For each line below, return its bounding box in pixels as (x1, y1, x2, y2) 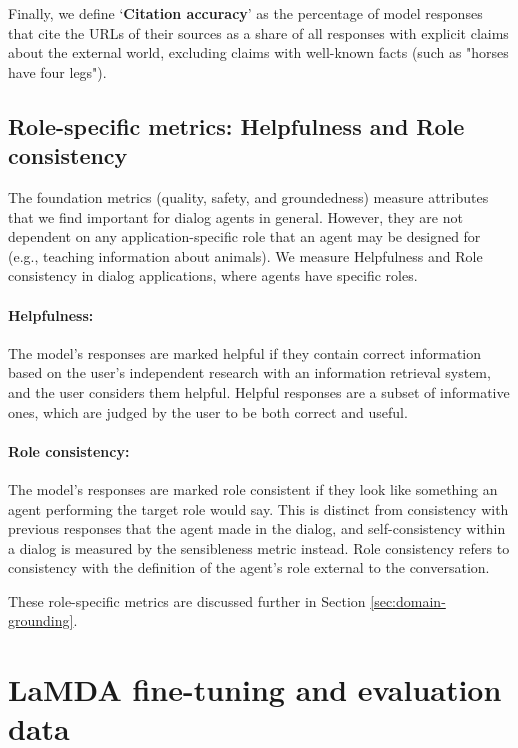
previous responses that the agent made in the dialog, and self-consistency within (8, 518, 506, 539)
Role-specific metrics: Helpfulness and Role (8, 110, 465, 141)
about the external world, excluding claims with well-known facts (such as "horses (8, 42, 509, 63)
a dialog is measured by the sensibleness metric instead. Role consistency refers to (8, 537, 510, 558)
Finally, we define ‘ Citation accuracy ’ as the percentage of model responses (8, 3, 483, 23)
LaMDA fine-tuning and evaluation (8, 669, 502, 710)
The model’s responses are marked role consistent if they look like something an (8, 478, 498, 499)
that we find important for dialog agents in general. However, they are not (8, 206, 463, 227)
